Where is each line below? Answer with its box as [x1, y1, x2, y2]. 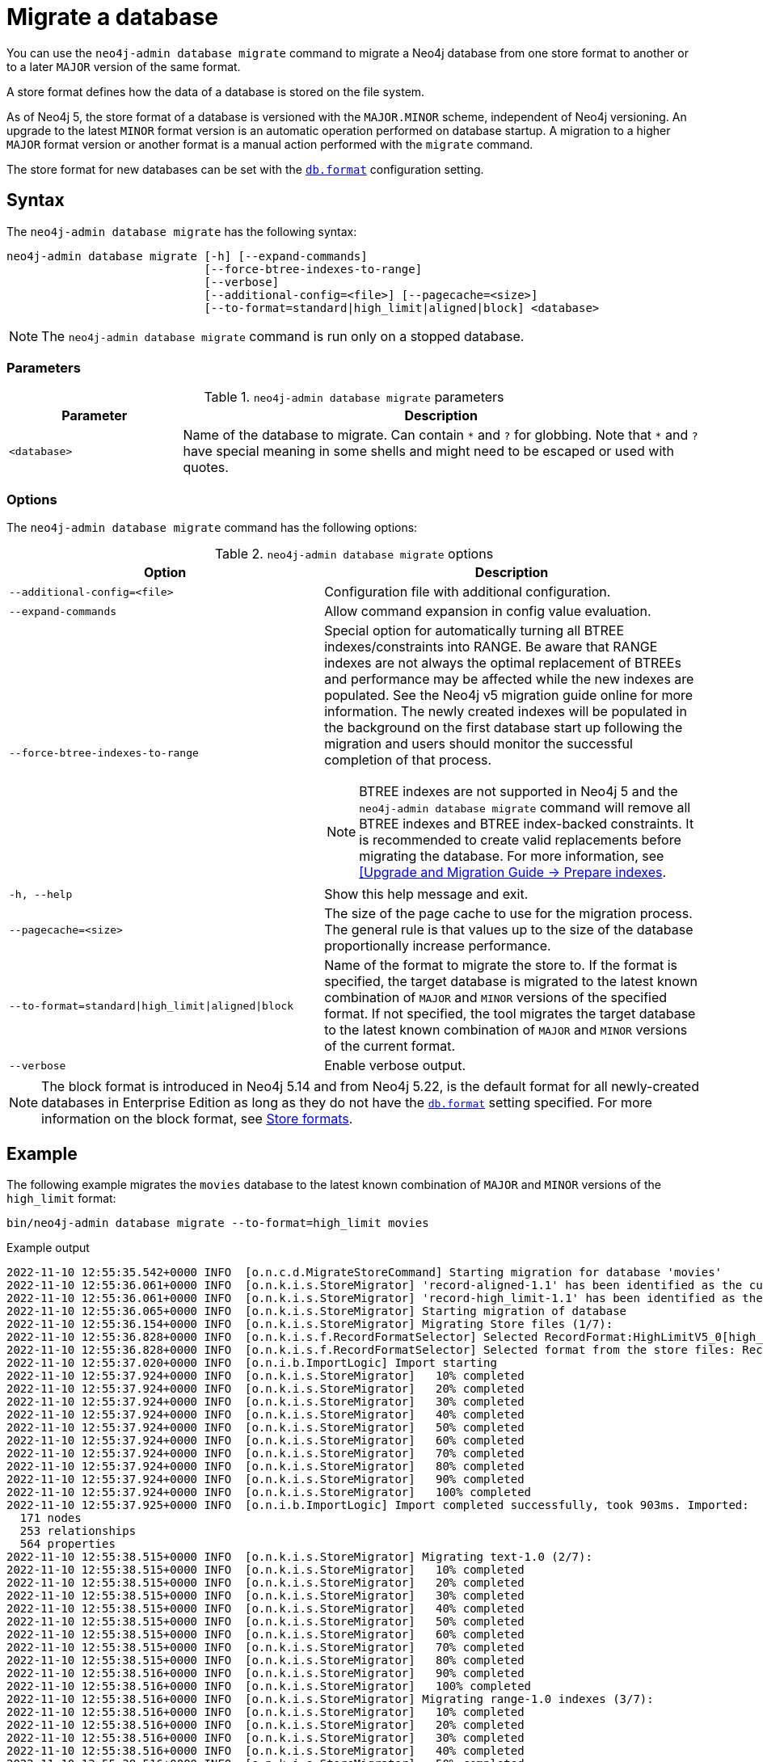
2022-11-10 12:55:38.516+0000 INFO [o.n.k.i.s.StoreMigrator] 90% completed [6, 1666, 525, 1680]
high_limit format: [6, 1191, 116, 1205]
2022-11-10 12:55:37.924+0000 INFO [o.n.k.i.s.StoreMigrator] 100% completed [6, 1485, 532, 1499]
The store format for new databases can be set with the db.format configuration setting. [6, 162, 484, 176]
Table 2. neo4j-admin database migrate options [214, 546, 494, 563]
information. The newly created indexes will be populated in [324, 703, 687, 720]
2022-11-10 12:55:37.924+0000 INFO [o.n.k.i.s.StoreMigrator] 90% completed [6, 1472, 525, 1486]
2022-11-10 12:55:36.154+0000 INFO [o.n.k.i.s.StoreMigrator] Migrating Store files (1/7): [6, 1317, 613, 1330]
